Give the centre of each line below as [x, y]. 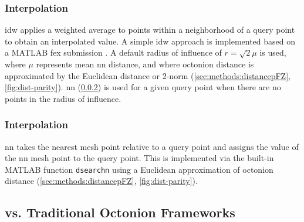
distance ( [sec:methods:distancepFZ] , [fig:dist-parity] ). [101, 181]
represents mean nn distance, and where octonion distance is [145, 64]
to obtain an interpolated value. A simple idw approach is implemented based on [150, 41]
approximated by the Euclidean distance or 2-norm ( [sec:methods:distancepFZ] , [148, 75]
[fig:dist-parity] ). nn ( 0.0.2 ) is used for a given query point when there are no [143, 87]
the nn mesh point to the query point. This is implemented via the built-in [139, 158]
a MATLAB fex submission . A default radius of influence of [113, 52]
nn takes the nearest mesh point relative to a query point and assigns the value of [152, 146]
